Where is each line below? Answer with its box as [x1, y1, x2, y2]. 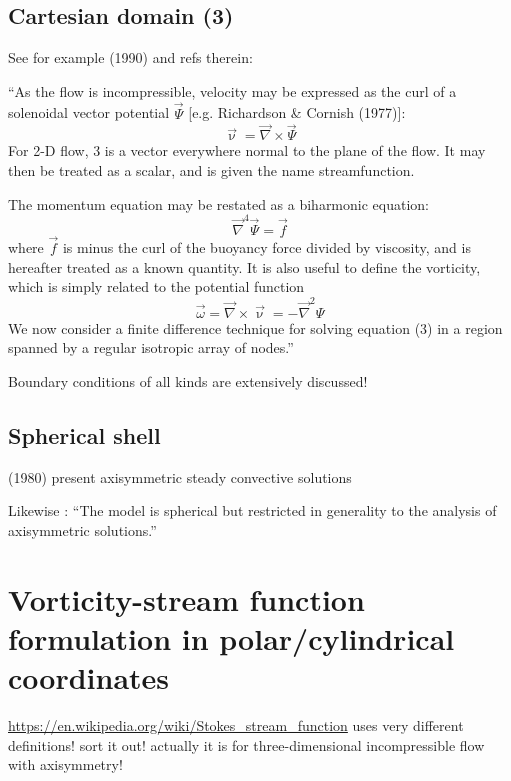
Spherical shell [8, 419, 161, 450]
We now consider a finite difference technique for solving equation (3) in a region [8, 317, 503, 338]
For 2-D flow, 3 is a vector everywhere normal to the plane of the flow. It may [8, 140, 486, 161]
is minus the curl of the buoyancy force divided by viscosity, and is [62, 237, 471, 258]
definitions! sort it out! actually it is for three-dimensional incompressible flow [8, 734, 485, 755]
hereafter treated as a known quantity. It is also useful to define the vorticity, [8, 256, 481, 277]
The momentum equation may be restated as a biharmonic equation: [8, 193, 429, 214]
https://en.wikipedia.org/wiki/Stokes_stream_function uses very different [8, 714, 464, 735]
